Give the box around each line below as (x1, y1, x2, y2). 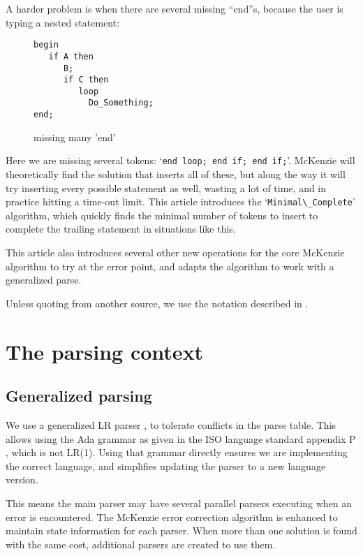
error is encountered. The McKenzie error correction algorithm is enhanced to (6, 509, 338, 524)
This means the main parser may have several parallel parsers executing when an (6, 495, 353, 510)
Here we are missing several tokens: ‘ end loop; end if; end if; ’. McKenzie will (6, 153, 355, 168)
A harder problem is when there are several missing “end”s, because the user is (6, 1, 343, 15)
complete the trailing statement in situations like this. (6, 221, 236, 236)
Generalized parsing (6, 385, 152, 407)
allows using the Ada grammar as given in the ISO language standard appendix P (6, 431, 356, 446)
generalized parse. (6, 272, 82, 287)
